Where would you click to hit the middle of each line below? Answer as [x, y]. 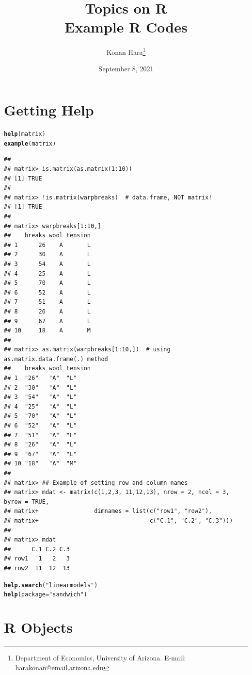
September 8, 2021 [126, 68]
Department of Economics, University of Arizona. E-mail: [101, 657]
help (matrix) [25, 134]
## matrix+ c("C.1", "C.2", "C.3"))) [118, 520]
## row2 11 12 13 [37, 568]
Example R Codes [126, 27]
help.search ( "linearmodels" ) [51, 585]
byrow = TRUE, [27, 502]
